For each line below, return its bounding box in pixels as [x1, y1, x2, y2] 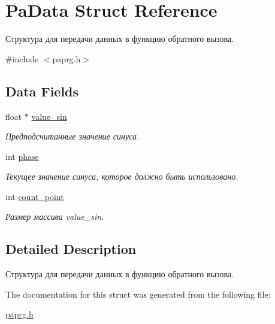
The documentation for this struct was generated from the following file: [5, 287, 271, 300]
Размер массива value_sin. [5, 210, 104, 223]
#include [5, 52, 39, 65]
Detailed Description [5, 240, 137, 258]
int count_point [5, 190, 64, 202]
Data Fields [5, 81, 79, 100]
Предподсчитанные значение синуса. [5, 130, 140, 143]
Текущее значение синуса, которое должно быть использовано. [5, 170, 238, 183]
